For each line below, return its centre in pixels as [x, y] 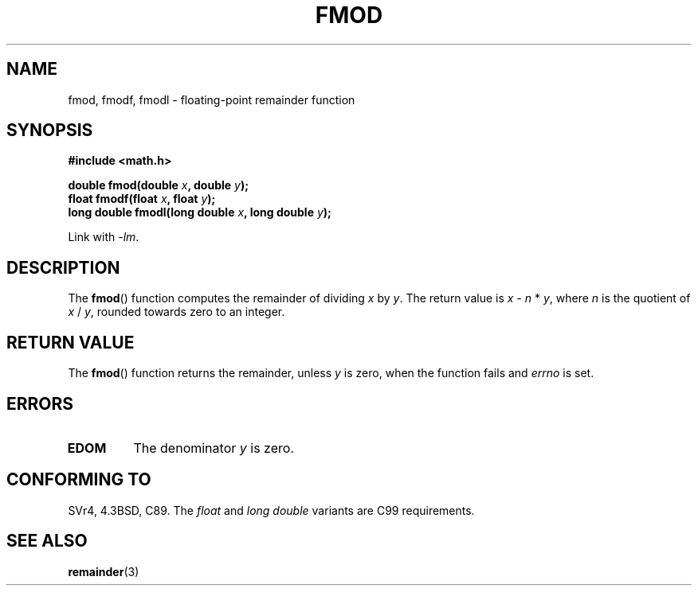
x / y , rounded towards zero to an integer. [176, 312]
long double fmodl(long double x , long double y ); [200, 212]
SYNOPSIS [50, 130]
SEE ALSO [47, 541]
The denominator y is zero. [214, 448]
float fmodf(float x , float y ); [142, 199]
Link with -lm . [104, 237]
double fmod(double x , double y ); [158, 185]
